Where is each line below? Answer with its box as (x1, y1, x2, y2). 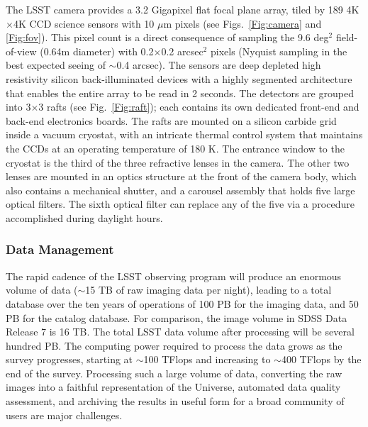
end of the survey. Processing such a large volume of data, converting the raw (6, 365, 342, 380)
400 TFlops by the (281, 352, 362, 367)
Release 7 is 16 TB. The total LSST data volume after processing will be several (6, 324, 355, 339)
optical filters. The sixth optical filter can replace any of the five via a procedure (6, 196, 355, 211)
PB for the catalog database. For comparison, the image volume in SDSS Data (6, 310, 347, 325)
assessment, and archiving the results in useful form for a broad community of (6, 394, 345, 409)
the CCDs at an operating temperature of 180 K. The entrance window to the (6, 140, 345, 155)
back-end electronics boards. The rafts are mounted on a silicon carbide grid (6, 113, 337, 128)
